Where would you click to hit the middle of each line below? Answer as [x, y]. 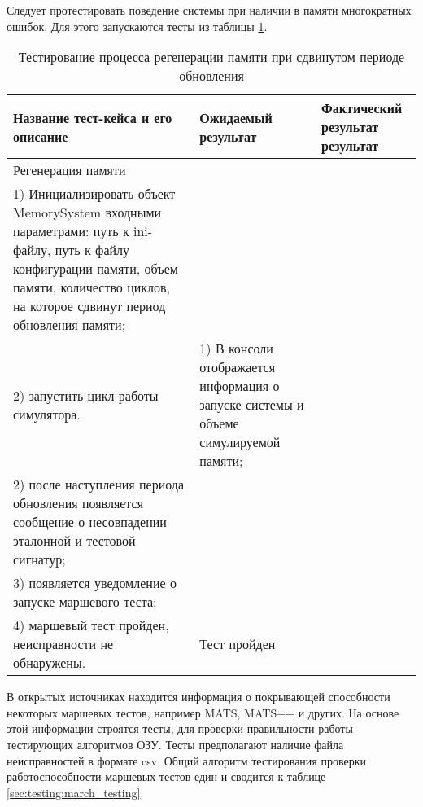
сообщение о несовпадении [90, 522]
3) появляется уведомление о [95, 583]
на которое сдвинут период [89, 306]
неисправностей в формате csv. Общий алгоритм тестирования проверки [186, 760]
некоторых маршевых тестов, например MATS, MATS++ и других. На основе [203, 712]
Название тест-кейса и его [93, 117]
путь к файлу [92, 250]
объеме [219, 423]
